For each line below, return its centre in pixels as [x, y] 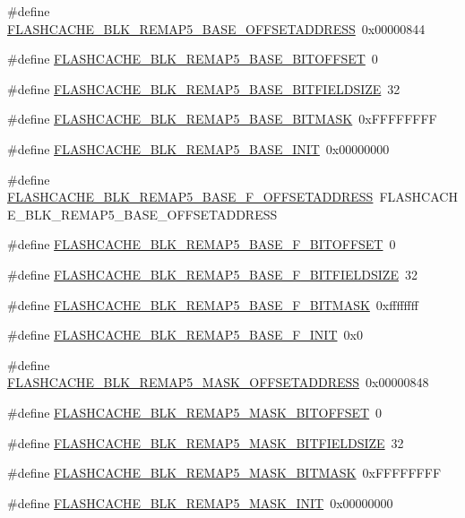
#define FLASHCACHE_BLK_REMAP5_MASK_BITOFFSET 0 [195, 412]
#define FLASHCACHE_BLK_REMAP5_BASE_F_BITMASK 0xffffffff [213, 304]
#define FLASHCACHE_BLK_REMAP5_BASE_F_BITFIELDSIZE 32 [212, 274]
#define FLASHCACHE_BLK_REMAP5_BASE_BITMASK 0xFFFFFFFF [222, 119]
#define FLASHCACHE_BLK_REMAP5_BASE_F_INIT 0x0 [185, 335]
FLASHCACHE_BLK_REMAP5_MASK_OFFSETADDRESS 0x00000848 [218, 382]
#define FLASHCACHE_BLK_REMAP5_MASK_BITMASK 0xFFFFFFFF [224, 473]
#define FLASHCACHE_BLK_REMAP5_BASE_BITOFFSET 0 [193, 59]
